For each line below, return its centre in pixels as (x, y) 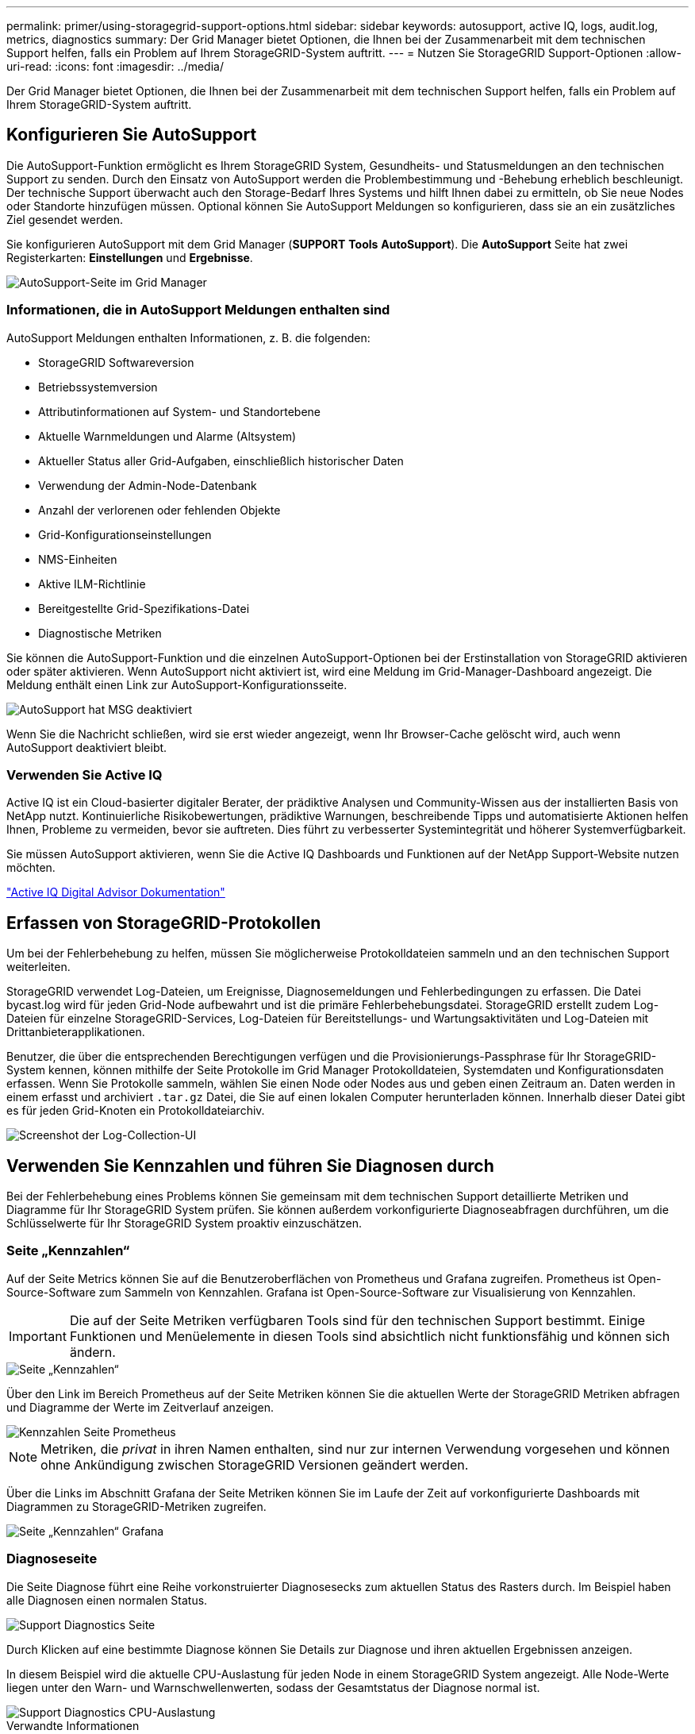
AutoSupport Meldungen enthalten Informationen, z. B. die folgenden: (188, 337)
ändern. (92, 1352)
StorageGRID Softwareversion (116, 362)
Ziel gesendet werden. (65, 219)
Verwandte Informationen (73, 1725)
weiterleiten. (38, 967)
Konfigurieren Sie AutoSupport (132, 135)
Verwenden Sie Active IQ (84, 775)
